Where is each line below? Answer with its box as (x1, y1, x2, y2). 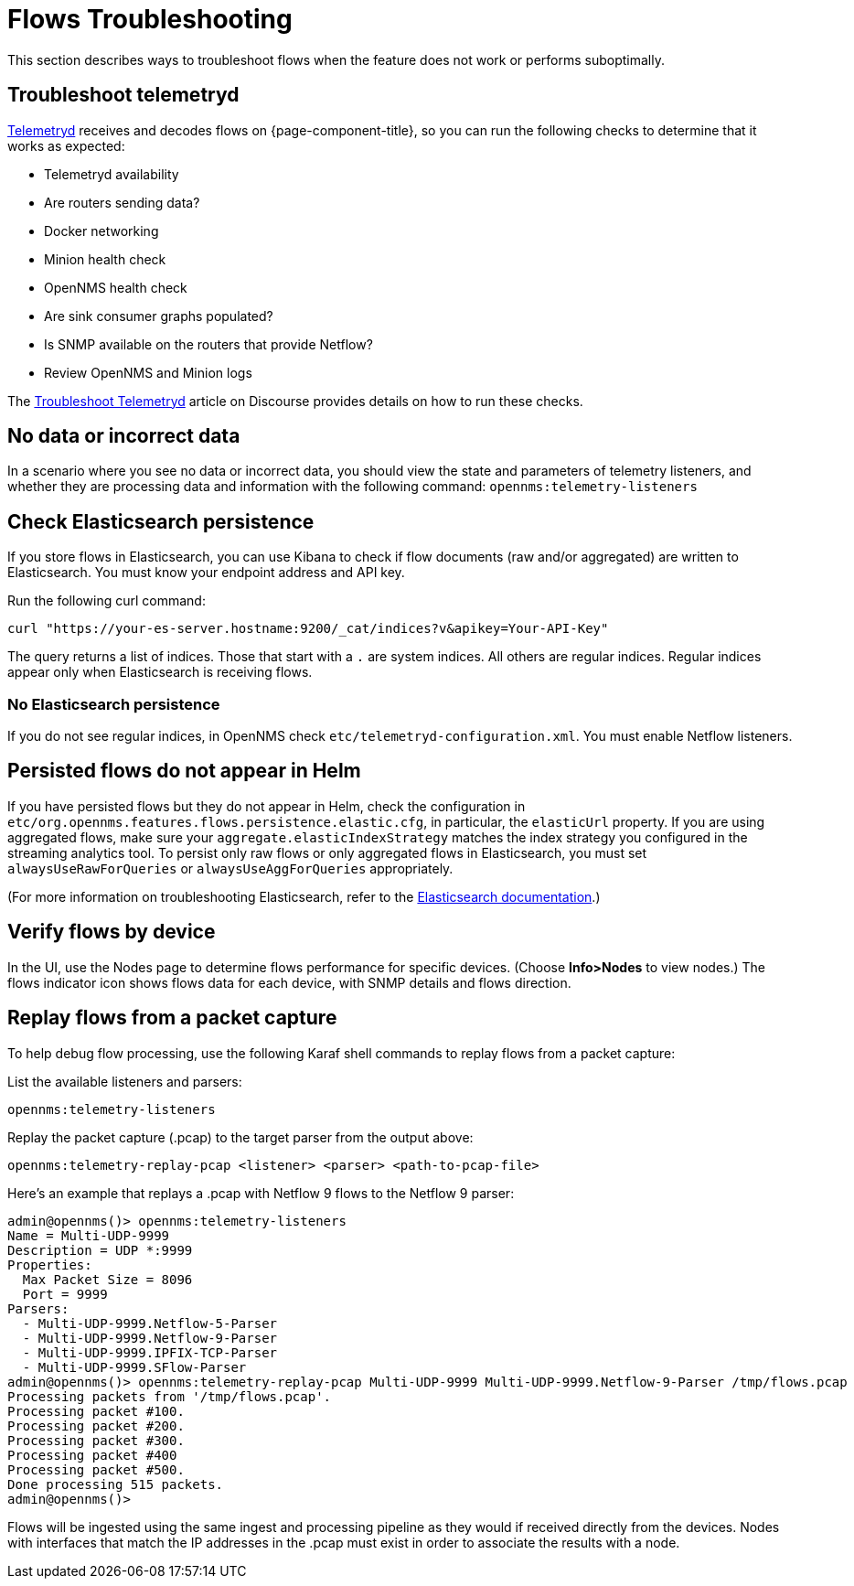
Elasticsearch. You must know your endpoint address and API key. (7, 564, 405, 581)
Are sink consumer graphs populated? (44, 307, 273, 324)
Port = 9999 (22, 1286, 108, 1302)
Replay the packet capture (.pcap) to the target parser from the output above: (7, 1129, 474, 1145)
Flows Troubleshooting (7, 4, 293, 35)
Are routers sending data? (44, 194, 200, 210)
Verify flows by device (7, 920, 216, 944)
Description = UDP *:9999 (7, 1242, 193, 1258)
